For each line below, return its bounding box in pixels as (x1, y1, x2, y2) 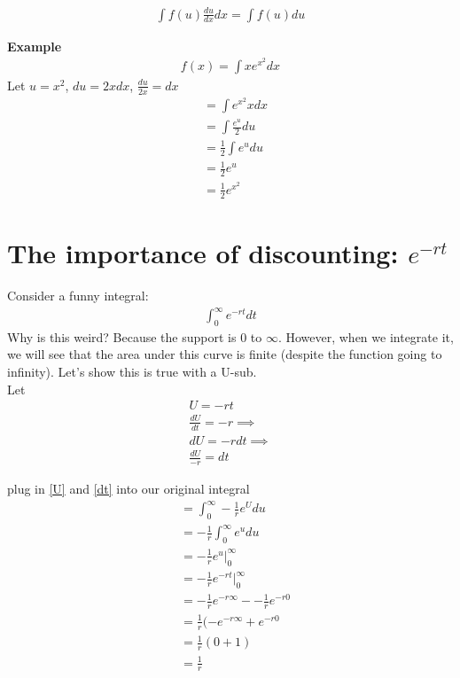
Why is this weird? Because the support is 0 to (7, 327, 262, 346)
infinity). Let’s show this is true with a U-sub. (7, 362, 257, 381)
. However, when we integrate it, (277, 327, 454, 346)
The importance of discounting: (7, 234, 399, 270)
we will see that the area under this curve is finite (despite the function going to (7, 345, 442, 363)
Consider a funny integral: (7, 285, 149, 304)
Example (7, 36, 62, 55)
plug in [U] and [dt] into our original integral (7, 479, 250, 498)
